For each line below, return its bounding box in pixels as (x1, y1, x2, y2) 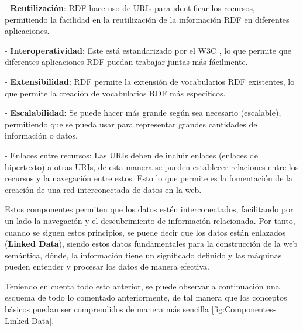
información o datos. (5, 129, 78, 142)
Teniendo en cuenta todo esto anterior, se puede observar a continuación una (5, 280, 280, 292)
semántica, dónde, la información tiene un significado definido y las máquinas (5, 249, 282, 261)
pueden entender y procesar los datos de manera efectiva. (5, 260, 209, 273)
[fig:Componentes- (211, 303, 276, 315)
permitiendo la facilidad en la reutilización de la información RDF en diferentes (5, 13, 290, 25)
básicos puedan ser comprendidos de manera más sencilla (5, 303, 209, 315)
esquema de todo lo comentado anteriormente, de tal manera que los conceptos (5, 291, 287, 304)
